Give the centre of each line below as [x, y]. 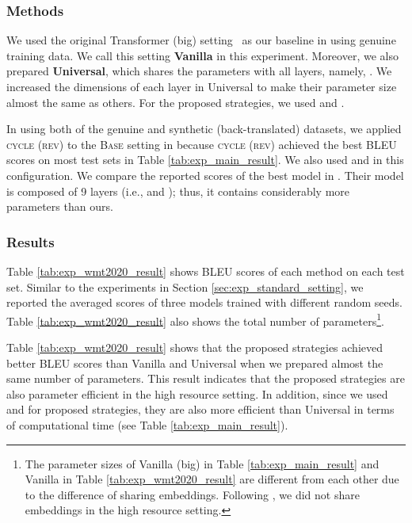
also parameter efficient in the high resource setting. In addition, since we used [197, 393]
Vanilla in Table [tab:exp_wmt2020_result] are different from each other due [212, 479]
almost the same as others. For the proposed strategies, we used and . [175, 102]
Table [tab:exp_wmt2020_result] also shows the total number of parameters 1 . [195, 319]
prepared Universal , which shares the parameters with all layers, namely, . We [199, 71]
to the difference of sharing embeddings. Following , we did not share [192, 494]
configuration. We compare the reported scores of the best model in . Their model [205, 175]
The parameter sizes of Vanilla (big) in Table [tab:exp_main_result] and [202, 463]
